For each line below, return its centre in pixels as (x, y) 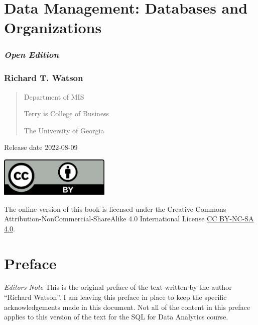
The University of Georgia (64, 130)
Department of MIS (54, 96)
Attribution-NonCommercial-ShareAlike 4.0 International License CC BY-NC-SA (129, 219)
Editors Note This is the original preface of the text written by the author (118, 287)
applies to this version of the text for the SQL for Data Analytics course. (116, 317)
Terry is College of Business (67, 113)
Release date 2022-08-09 (41, 147)
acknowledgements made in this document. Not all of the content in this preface (127, 307)
